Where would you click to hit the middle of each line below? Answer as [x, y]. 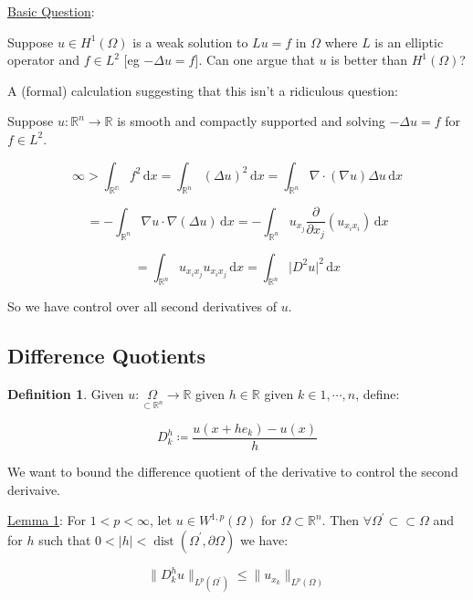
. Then [341, 520]
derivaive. [34, 489]
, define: [378, 394]
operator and [44, 60]
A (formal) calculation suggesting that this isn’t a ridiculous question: [203, 90]
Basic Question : [51, 11]
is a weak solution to [190, 42]
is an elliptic [409, 42]
